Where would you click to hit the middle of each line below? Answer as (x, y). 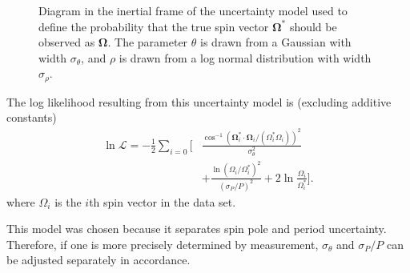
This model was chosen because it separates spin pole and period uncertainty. (197, 229)
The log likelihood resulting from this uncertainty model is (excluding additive (199, 101)
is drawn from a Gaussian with (276, 42)
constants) (32, 117)
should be (313, 26)
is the (68, 201)
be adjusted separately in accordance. (98, 260)
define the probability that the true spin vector (154, 26)
